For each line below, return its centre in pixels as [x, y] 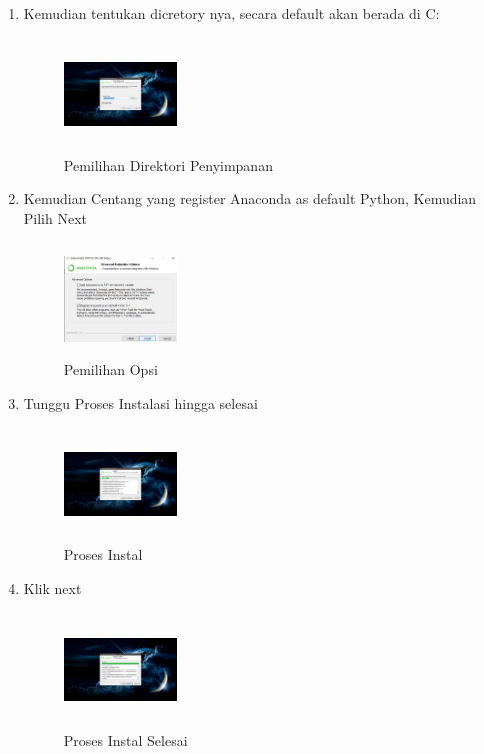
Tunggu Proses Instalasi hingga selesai [140, 402]
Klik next [52, 588]
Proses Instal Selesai [125, 739]
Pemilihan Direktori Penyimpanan [168, 164]
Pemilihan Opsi [110, 369]
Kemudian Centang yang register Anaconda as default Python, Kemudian [250, 198]
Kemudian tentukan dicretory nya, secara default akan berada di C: [231, 13]
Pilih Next [55, 217]
